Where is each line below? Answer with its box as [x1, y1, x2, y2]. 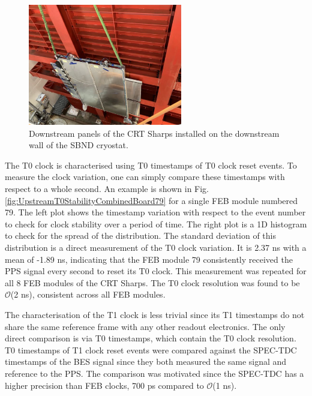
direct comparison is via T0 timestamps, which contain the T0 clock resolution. [5, 332, 296, 344]
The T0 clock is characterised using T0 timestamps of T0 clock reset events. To [5, 158, 297, 171]
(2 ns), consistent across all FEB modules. [10, 288, 166, 301]
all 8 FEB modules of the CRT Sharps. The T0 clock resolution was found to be [5, 276, 300, 289]
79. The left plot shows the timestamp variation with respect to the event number [5, 206, 306, 218]
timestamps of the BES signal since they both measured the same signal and [5, 355, 287, 368]
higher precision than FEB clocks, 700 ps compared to [5, 379, 204, 391]
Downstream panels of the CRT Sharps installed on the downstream [29, 127, 280, 139]
